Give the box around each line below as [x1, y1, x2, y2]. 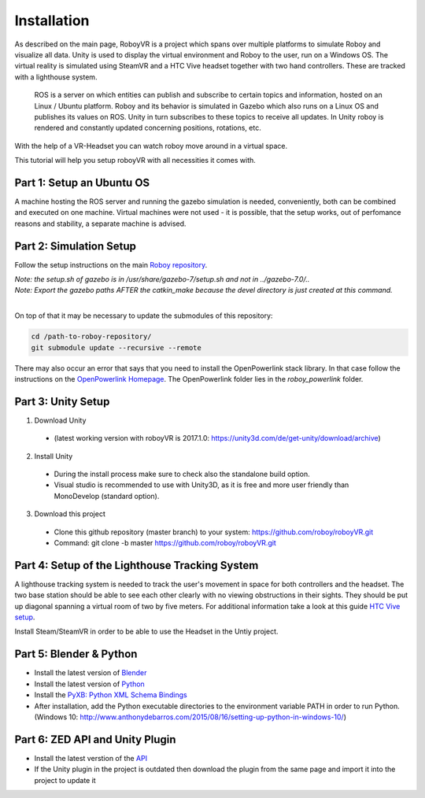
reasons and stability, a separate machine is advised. [14, 219, 187, 228]
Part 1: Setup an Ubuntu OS [14, 175, 150, 189]
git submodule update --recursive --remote [31, 343, 202, 352]
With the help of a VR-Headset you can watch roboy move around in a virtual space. [14, 141, 288, 150]
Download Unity [34, 416, 87, 425]
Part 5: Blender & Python [14, 648, 138, 661]
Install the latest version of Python [34, 679, 145, 689]
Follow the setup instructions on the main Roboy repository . [14, 260, 208, 269]
